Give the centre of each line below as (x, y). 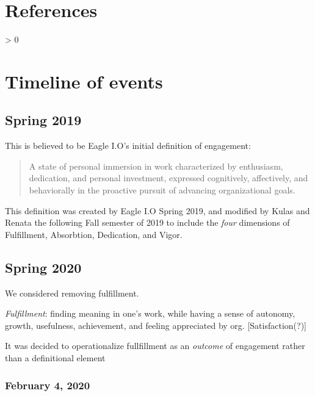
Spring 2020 (43, 267)
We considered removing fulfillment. (72, 293)
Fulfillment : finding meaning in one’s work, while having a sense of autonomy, (150, 313)
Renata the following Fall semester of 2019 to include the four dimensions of (147, 222)
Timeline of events (84, 81)
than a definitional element (55, 358)
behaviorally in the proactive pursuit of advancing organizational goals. (162, 190)
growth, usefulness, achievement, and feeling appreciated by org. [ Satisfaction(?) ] (156, 325)
